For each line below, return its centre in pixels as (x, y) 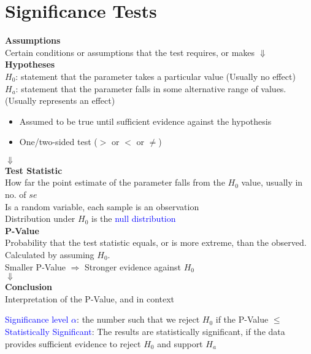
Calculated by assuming (50, 255)
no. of (16, 195)
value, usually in (272, 182)
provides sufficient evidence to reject (73, 343)
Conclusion (29, 287)
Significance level (37, 319)
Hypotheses (30, 64)
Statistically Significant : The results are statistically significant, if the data (145, 331)
